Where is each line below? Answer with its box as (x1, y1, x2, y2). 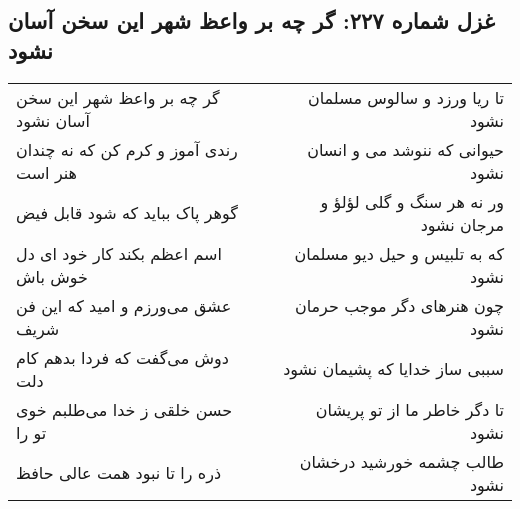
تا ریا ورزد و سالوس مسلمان (307, 85, 504, 109)
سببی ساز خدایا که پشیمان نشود (283, 357, 504, 381)
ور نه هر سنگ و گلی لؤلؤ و (320, 189, 504, 213)
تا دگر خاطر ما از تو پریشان (315, 397, 504, 421)
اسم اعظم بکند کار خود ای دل (16, 241, 222, 265)
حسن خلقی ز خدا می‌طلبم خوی (16, 397, 233, 421)
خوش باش (16, 264, 88, 288)
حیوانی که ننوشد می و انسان (307, 137, 504, 161)
